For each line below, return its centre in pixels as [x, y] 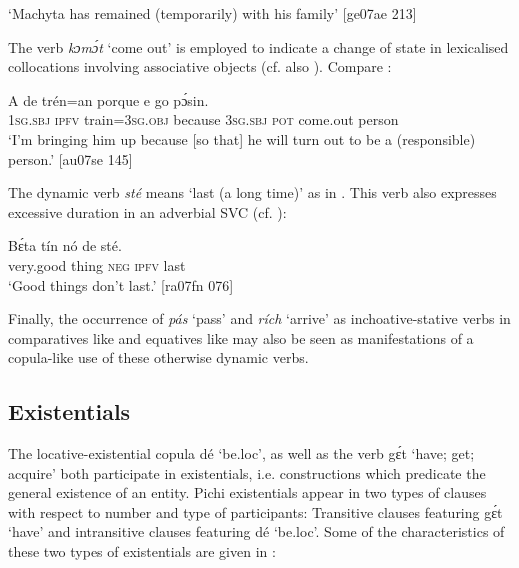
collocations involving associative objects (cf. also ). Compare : [200, 66]
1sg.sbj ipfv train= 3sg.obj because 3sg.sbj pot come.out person [203, 119]
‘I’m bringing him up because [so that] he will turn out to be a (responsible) [242, 138]
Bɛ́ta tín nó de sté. [65, 245]
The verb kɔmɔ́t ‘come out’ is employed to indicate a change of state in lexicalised [258, 46]
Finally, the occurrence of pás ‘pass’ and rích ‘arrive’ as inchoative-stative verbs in [259, 318]
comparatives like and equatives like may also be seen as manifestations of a [241, 337]
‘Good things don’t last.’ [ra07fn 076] [121, 284]
